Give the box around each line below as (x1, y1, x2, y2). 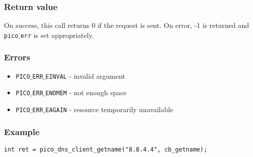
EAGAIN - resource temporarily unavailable (45, 104, 173, 114)
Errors (4, 51, 30, 63)
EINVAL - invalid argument (45, 70, 126, 81)
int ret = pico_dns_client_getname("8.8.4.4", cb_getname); (4, 146, 208, 153)
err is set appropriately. (20, 29, 94, 40)
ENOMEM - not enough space (45, 87, 127, 98)
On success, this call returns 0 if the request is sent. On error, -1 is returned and (4, 20, 250, 30)
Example (4, 125, 40, 138)
